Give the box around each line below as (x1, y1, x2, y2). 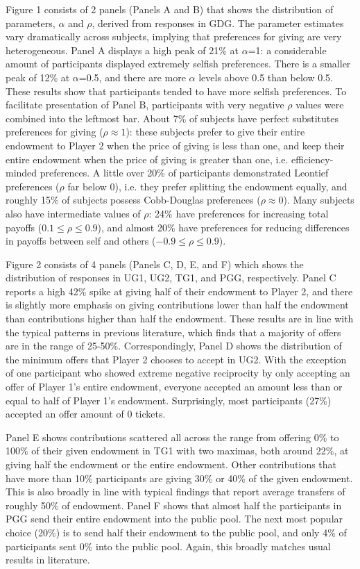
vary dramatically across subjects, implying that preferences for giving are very (6, 29, 342, 44)
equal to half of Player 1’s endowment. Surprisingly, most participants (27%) (6, 393, 332, 407)
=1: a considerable (248, 42, 327, 57)
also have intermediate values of (6, 206, 141, 220)
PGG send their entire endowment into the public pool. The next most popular (6, 511, 343, 526)
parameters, (6, 15, 55, 30)
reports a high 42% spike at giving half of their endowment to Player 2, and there (6, 283, 353, 298)
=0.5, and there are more (78, 69, 186, 84)
